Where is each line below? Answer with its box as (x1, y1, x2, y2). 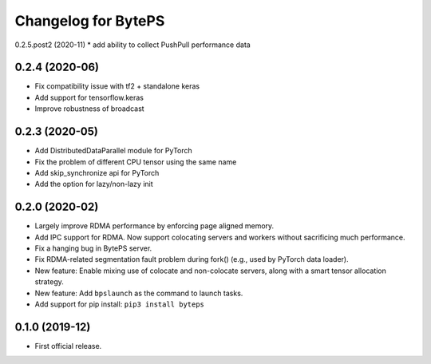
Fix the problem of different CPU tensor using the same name (34, 156, 237, 167)
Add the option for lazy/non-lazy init (34, 180, 153, 189)
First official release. (34, 341, 102, 350)
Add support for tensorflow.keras (34, 93, 144, 102)
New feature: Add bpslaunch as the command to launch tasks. (34, 288, 243, 298)
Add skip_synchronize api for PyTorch (34, 168, 160, 177)
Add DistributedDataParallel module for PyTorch (34, 146, 193, 156)
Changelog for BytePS (14, 12, 165, 30)
